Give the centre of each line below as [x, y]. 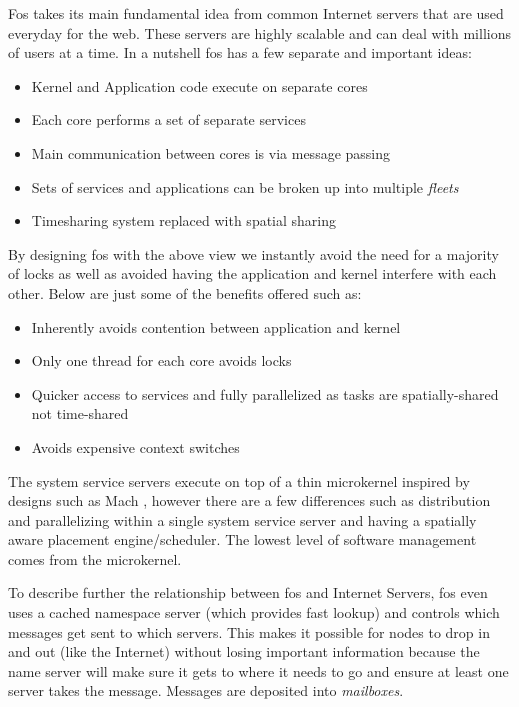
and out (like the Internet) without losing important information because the [244, 651]
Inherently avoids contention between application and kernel [216, 326]
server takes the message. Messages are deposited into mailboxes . [206, 690]
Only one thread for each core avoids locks [161, 360]
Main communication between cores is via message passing [211, 152]
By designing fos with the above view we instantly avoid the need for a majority [253, 253]
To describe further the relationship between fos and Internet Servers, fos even [248, 592]
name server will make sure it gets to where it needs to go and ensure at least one [258, 670]
